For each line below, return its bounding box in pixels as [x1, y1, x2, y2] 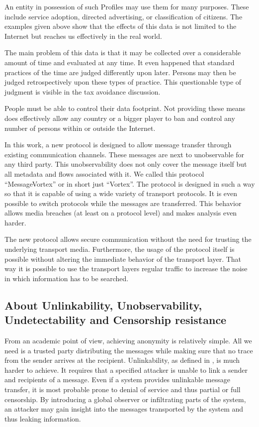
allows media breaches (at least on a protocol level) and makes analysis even [4, 208, 237, 218]
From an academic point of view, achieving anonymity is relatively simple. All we [4, 335, 252, 346]
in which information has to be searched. [4, 273, 129, 283]
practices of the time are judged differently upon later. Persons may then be [4, 67, 236, 77]
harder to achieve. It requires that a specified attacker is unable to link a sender [4, 364, 248, 375]
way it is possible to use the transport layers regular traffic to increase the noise [4, 263, 248, 274]
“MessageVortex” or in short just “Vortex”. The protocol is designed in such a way [4, 178, 255, 189]
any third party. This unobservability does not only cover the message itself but [4, 159, 247, 169]
